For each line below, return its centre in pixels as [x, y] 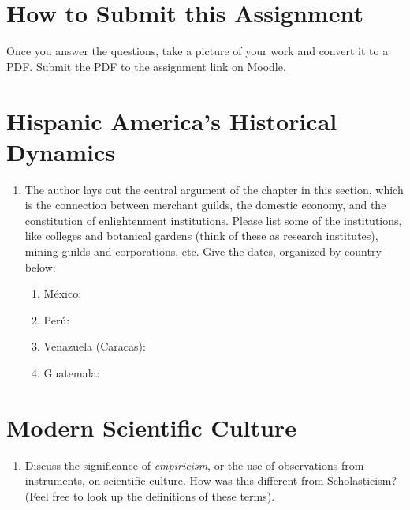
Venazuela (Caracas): [95, 346]
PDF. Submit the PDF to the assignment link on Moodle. [146, 66]
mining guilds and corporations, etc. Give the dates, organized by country [203, 251]
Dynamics [61, 151]
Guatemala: [72, 372]
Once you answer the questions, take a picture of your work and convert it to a [198, 51]
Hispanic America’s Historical [172, 120]
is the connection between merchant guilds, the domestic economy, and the [205, 205]
